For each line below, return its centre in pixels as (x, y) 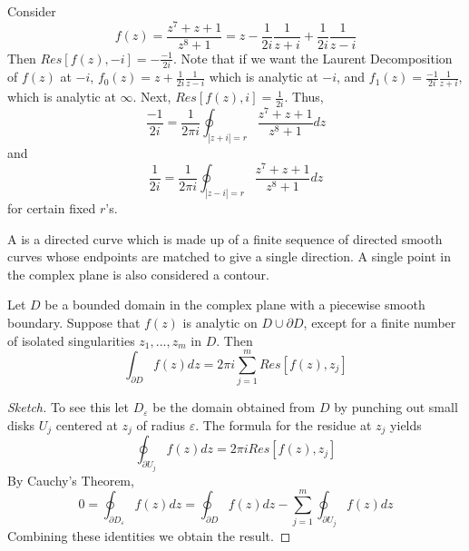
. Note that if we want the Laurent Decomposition (313, 58)
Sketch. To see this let (68, 407)
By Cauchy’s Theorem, (71, 480)
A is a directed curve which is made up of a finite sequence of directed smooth (225, 238)
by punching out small (396, 407)
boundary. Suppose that (74, 323)
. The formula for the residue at (283, 424)
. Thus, (304, 97)
